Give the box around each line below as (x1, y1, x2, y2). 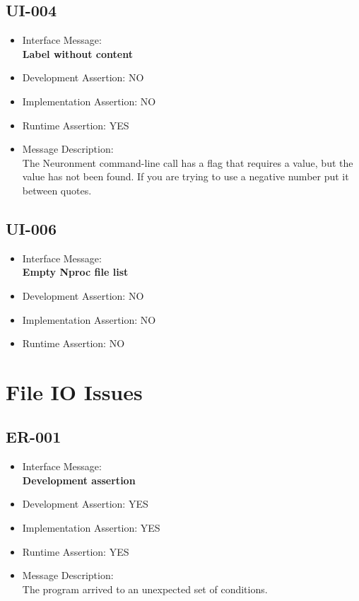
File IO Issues (6, 377, 143, 406)
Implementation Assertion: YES (22, 520, 160, 535)
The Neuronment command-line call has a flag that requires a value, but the (22, 155, 353, 170)
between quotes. (22, 182, 92, 197)
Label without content (22, 46, 133, 61)
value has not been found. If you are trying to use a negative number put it (22, 169, 349, 184)
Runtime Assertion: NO (22, 336, 125, 351)
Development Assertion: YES (22, 496, 148, 511)
